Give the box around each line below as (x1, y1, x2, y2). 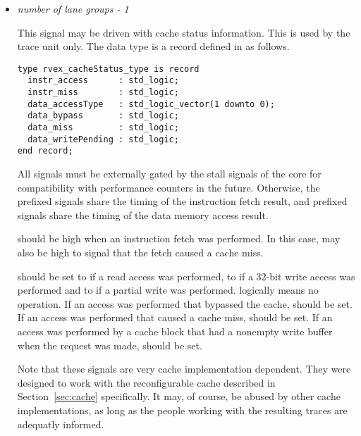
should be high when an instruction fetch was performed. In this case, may (17, 231, 341, 246)
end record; (17, 146, 73, 156)
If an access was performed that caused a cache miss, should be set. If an (17, 310, 333, 325)
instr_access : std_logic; (27, 75, 179, 86)
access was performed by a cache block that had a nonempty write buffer (17, 323, 333, 338)
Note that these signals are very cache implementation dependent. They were (17, 361, 351, 376)
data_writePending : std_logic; (27, 134, 179, 144)
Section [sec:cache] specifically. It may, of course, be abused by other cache (17, 389, 341, 404)
